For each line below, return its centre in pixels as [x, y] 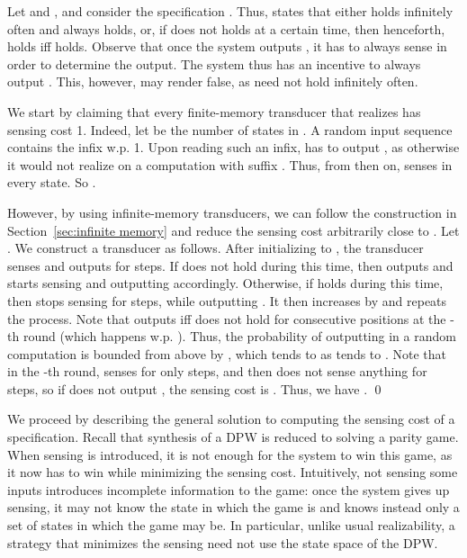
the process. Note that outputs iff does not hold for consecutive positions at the [227, 318]
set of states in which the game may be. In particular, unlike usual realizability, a [231, 525]
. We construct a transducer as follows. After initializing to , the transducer [216, 248]
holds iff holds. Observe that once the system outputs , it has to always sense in [227, 46]
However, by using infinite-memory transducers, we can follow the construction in [232, 212]
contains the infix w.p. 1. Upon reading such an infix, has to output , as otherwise [233, 147]
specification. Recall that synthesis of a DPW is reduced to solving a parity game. [233, 437]
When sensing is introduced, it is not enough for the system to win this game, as [230, 454]
